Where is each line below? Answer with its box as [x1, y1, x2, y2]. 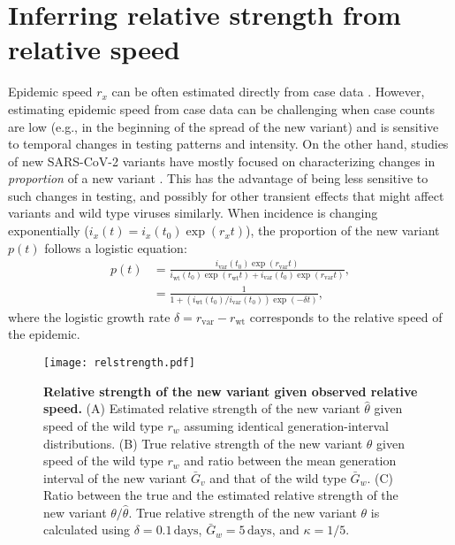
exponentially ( [8, 221, 89, 240]
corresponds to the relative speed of [249, 307, 443, 326]
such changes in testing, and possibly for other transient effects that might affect [8, 186, 444, 204]
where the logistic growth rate [8, 307, 171, 326]
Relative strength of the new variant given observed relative [43, 381, 418, 400]
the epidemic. [8, 325, 80, 343]
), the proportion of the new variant [246, 221, 440, 240]
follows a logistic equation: [44, 238, 187, 257]
